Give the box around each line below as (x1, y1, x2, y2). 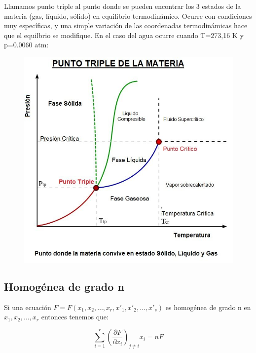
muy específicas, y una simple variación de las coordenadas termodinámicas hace (4, 20, 248, 31)
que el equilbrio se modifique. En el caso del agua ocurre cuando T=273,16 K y (4, 30, 244, 40)
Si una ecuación (4, 302, 51, 312)
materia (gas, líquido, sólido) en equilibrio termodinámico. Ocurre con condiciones (4, 10, 252, 21)
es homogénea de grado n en (165, 302, 251, 312)
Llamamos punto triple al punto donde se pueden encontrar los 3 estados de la (4, 1, 241, 11)
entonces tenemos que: (41, 312, 109, 322)
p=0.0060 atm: (4, 39, 49, 50)
